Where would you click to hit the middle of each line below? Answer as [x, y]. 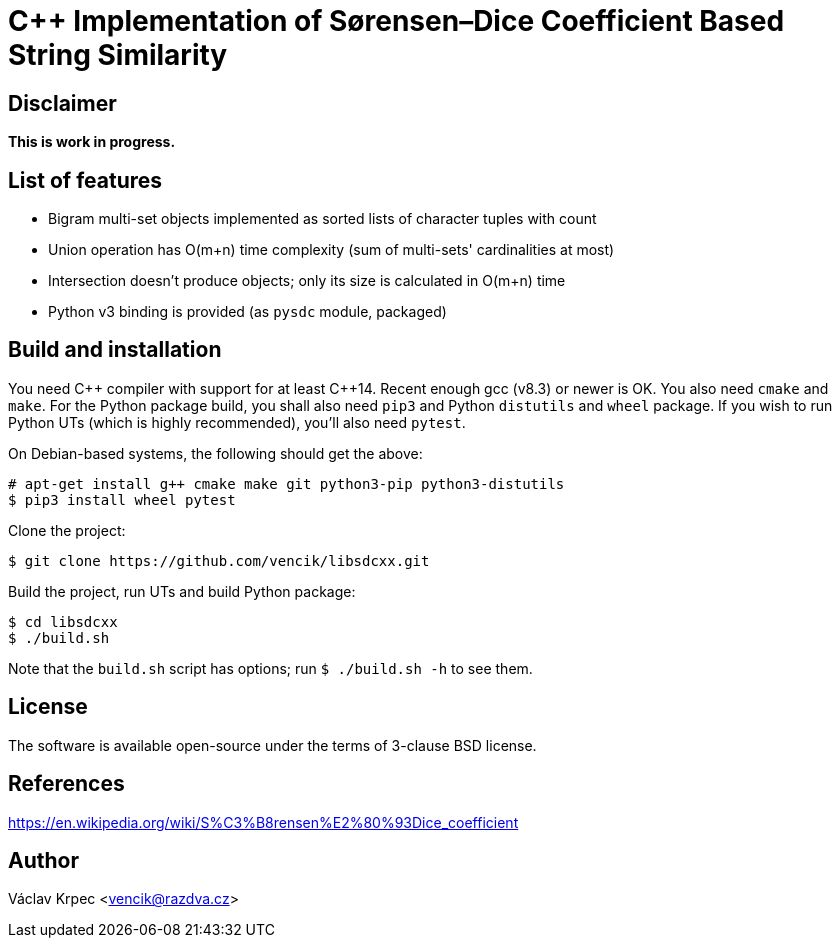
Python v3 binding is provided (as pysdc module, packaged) [247, 312]
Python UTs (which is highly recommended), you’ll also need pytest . [237, 422]
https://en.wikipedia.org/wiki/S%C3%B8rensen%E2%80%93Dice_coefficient [263, 822]
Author [43, 860]
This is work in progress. [92, 142]
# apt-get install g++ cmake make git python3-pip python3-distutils [286, 483]
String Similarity [118, 55]
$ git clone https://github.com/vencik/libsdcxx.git [219, 560]
